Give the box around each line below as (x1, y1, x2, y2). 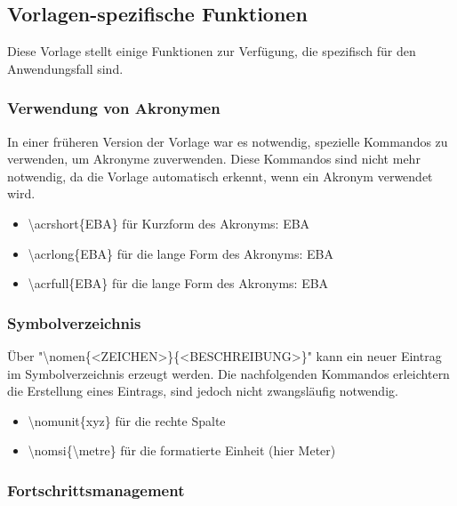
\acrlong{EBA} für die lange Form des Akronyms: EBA (28, 244, 333, 262)
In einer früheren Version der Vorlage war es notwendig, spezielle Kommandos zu (7, 132, 448, 150)
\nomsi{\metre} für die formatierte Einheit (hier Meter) (28, 441, 336, 460)
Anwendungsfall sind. (7, 59, 124, 77)
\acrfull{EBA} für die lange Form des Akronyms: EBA (28, 274, 329, 293)
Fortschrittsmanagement (7, 478, 185, 501)
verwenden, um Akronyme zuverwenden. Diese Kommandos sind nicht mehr (7, 149, 421, 168)
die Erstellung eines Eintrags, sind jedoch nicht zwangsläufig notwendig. (7, 382, 398, 400)
